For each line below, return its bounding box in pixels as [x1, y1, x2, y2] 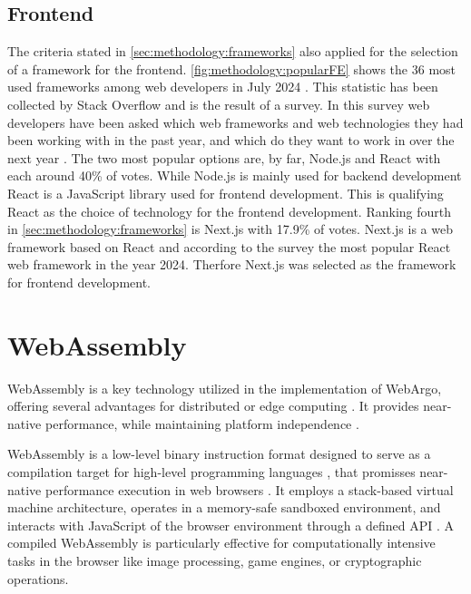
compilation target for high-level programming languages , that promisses [7, 463, 416, 482]
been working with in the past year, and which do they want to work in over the [7, 131, 455, 150]
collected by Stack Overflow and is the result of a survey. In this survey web [7, 94, 430, 113]
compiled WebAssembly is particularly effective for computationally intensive [7, 533, 436, 552]
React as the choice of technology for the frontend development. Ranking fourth [7, 201, 452, 220]
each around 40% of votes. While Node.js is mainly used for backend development [7, 166, 462, 185]
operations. [7, 569, 69, 588]
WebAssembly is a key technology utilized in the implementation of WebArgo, [7, 378, 442, 397]
